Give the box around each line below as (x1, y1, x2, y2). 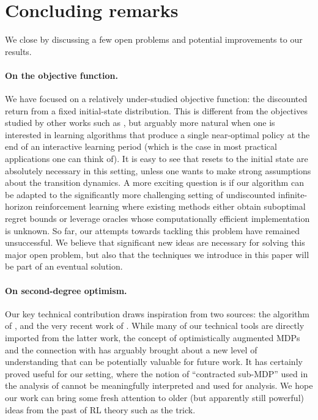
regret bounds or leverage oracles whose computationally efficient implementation (5, 212, 310, 225)
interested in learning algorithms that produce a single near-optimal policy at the (5, 128, 310, 141)
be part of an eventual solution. (5, 260, 123, 273)
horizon (5, 200, 33, 213)
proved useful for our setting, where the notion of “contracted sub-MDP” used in (5, 367, 308, 380)
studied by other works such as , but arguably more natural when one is (5, 116, 275, 129)
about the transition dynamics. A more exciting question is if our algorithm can (5, 176, 304, 189)
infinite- (278, 188, 308, 201)
